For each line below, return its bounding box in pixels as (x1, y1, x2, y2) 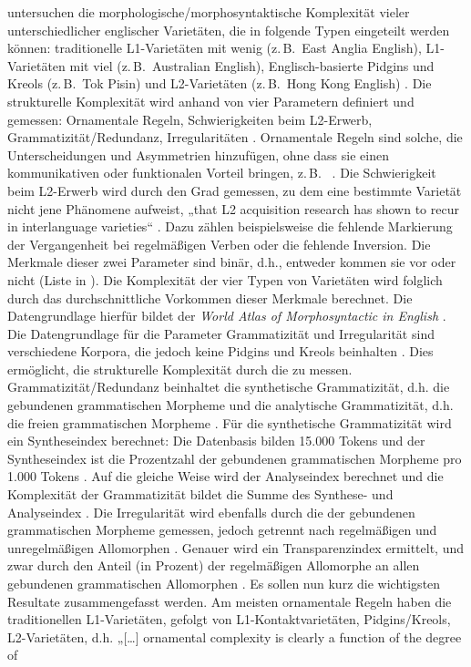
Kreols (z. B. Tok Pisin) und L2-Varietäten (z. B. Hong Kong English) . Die (7, 74, 432, 93)
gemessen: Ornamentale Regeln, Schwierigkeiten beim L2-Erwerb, (7, 109, 373, 128)
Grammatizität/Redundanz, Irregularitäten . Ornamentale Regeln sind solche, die (7, 128, 463, 147)
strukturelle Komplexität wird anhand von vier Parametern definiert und (7, 91, 415, 110)
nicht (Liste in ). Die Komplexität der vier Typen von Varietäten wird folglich (7, 270, 443, 289)
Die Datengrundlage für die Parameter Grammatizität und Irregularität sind (7, 323, 435, 343)
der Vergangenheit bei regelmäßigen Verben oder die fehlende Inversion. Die (7, 234, 431, 253)
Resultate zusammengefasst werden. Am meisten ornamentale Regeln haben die (7, 591, 452, 611)
